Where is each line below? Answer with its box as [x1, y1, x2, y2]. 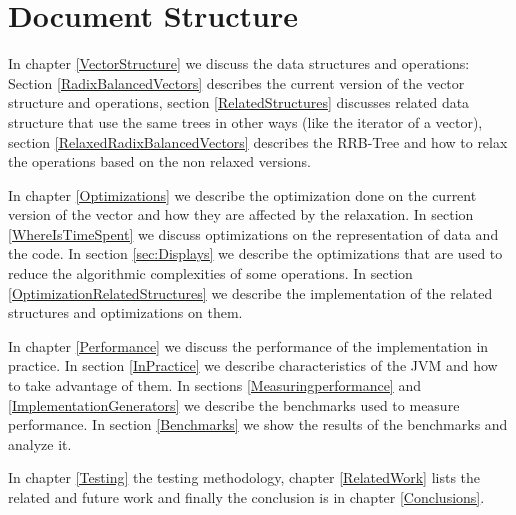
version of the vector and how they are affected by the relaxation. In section [8, 204, 474, 225]
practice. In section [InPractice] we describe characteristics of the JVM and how [8, 355, 498, 376]
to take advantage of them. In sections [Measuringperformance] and [8, 375, 421, 396]
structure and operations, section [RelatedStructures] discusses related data [8, 92, 470, 113]
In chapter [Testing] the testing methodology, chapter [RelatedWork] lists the [8, 467, 481, 488]
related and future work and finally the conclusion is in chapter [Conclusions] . [8, 487, 485, 507]
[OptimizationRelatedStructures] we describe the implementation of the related [8, 282, 493, 303]
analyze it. [8, 433, 72, 454]
